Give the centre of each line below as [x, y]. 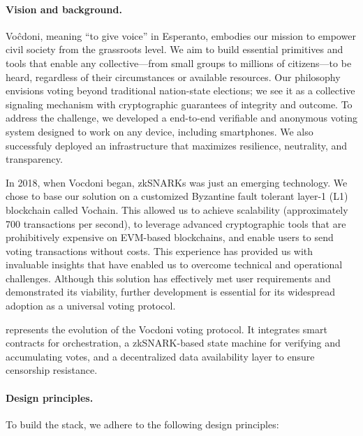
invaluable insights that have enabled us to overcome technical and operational [174, 264]
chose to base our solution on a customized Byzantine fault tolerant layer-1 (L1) [177, 196]
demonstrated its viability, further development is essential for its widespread [171, 292]
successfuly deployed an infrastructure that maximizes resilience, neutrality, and [177, 145]
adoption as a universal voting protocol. [91, 306]
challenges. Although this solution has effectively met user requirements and [168, 278]
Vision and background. [64, 9]
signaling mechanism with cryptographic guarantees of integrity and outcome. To [179, 104]
